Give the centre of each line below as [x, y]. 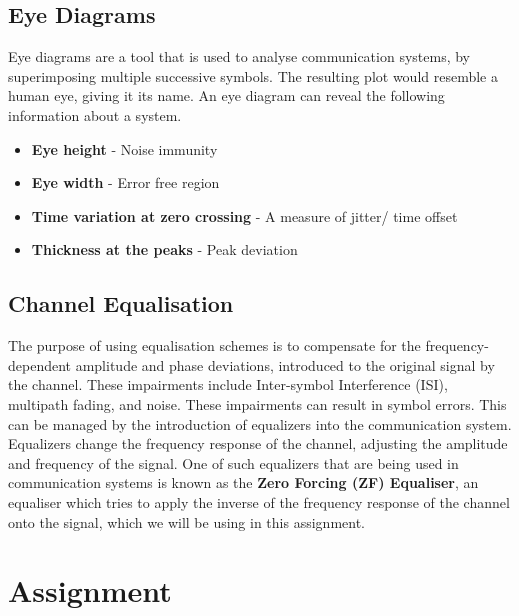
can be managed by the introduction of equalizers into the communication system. [260, 423]
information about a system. [95, 114]
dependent [40, 364]
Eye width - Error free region [125, 182]
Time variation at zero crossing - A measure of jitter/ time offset [244, 215]
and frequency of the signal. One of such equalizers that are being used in [233, 462]
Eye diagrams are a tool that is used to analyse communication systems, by [239, 56]
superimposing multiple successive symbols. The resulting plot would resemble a [253, 75]
